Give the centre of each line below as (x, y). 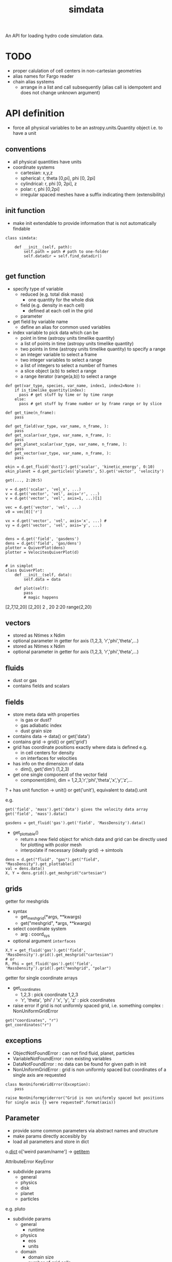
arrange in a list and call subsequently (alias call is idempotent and (91, 87)
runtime (36, 1230)
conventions (26, 150)
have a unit (24, 133)
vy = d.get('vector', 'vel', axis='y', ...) (54, 525)
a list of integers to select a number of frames (69, 365)
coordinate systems (34, 167)
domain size (41, 1257)
